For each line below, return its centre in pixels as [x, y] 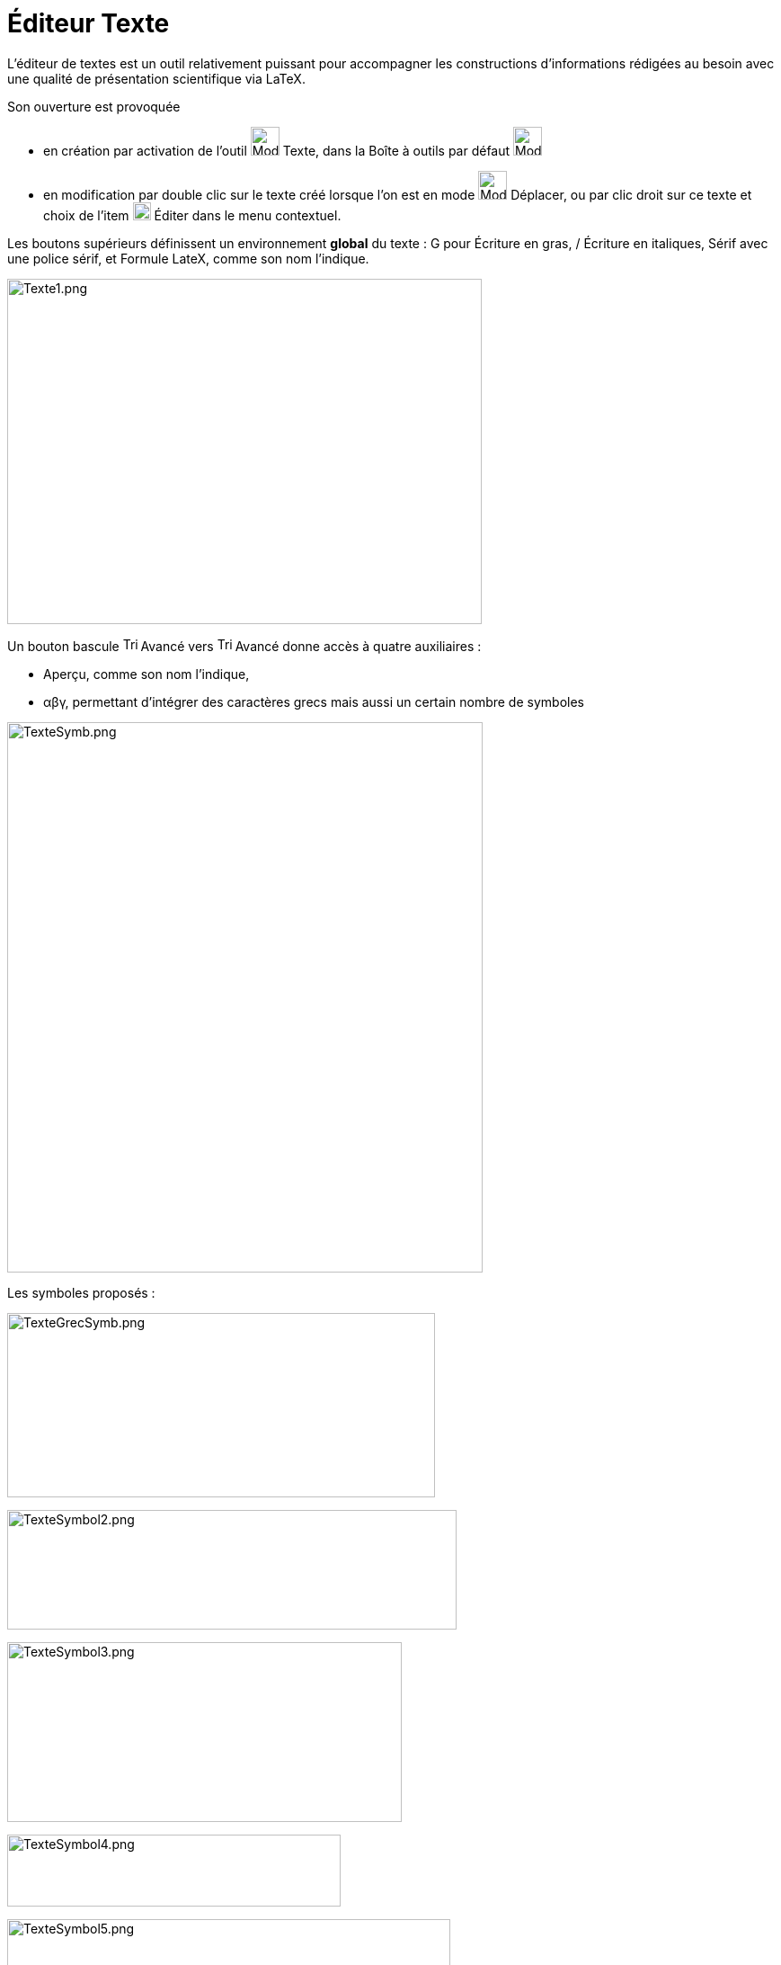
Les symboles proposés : [81, 1292]
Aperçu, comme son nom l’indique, [146, 674]
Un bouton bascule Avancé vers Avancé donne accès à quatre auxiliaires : [244, 646]
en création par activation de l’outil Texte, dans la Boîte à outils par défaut [277, 150]
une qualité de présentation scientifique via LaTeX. [156, 78]
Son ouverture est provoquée [94, 106]
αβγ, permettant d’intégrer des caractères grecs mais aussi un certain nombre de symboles [314, 701]
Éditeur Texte [89, 23]
